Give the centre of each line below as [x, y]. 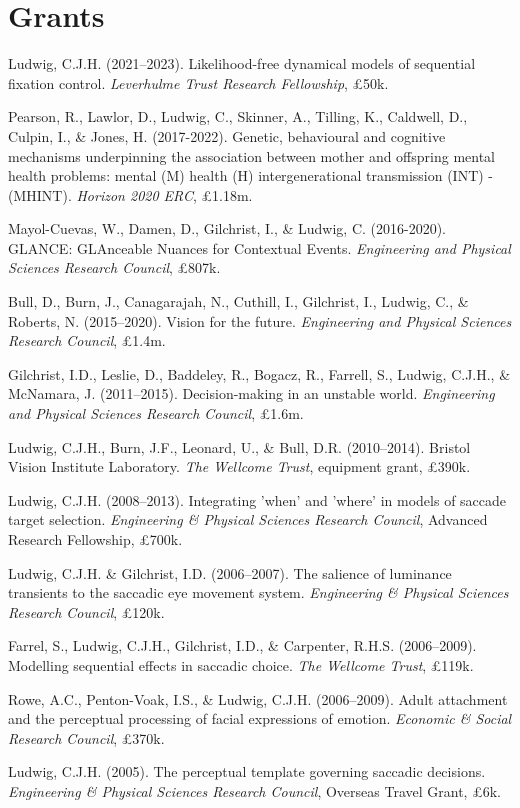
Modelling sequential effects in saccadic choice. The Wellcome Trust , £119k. [241, 664]
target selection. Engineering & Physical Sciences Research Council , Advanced [248, 519]
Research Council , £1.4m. [87, 340]
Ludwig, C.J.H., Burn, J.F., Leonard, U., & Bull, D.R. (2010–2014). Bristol [239, 446]
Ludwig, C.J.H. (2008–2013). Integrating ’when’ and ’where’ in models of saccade [257, 499]
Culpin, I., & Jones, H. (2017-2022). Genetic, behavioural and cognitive [227, 135]
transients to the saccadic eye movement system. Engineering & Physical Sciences [258, 592]
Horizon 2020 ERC [134, 194]
